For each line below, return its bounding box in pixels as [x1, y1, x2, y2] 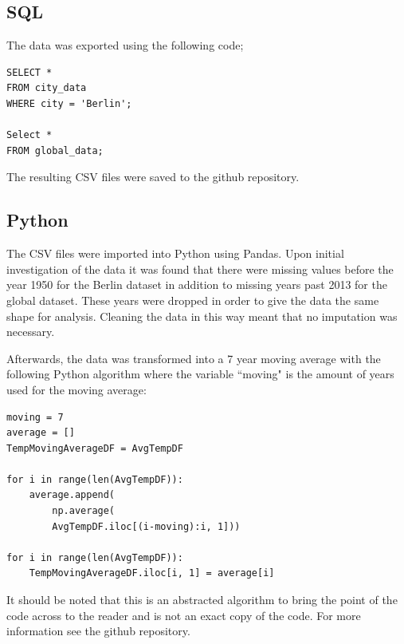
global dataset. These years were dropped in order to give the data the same [6, 291, 379, 308]
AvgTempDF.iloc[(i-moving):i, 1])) [52, 520, 241, 532]
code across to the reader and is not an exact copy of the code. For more [6, 606, 361, 623]
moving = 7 [6, 411, 64, 423]
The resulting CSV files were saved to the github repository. [6, 168, 300, 185]
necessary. [6, 323, 55, 340]
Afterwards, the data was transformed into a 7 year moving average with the [6, 350, 381, 366]
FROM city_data [6, 82, 87, 94]
